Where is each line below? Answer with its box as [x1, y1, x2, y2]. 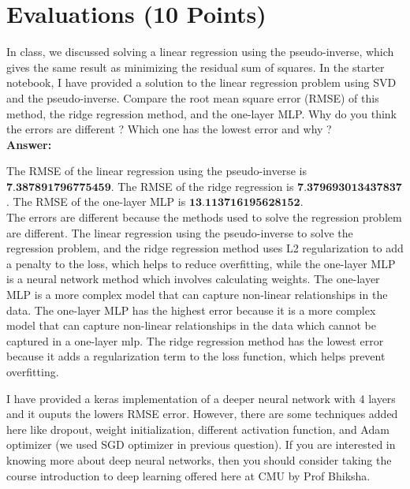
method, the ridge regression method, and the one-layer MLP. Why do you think [6, 105, 397, 121]
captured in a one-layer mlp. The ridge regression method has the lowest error [6, 332, 384, 349]
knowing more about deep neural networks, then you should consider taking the [6, 451, 392, 468]
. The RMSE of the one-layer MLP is [6, 193, 186, 210]
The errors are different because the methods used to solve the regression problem [6, 209, 402, 226]
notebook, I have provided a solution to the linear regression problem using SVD [6, 74, 397, 91]
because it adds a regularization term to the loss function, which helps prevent [6, 348, 386, 364]
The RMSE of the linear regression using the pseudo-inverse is [6, 162, 307, 179]
